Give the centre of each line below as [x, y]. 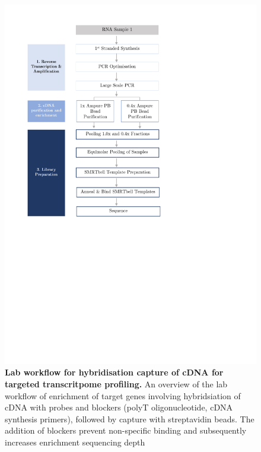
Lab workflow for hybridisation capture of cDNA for [114, 372]
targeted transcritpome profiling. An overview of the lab [116, 383]
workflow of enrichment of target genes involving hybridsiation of [123, 395]
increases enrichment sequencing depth [75, 442]
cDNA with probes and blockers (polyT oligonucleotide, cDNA [119, 407]
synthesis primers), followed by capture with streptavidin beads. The [130, 418]
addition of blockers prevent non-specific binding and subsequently [126, 430]
